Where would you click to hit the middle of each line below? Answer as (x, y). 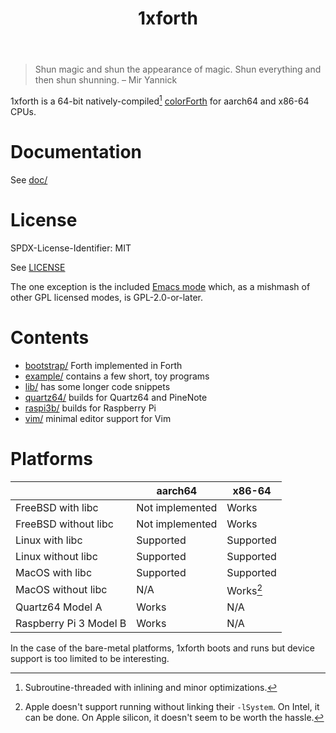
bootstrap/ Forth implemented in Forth (103, 365)
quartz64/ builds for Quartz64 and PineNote (116, 397)
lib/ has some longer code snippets (97, 386)
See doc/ (29, 179)
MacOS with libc (54, 572)
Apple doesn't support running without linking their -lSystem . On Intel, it (172, 706)
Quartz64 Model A (59, 607)
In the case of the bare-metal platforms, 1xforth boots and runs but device (162, 648)
